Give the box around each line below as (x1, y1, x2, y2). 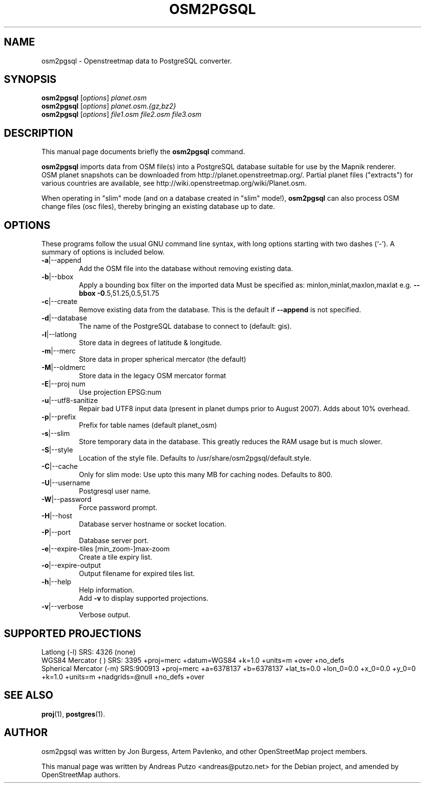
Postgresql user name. (79, 487, 151, 496)
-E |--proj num (41, 380, 86, 388)
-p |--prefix (41, 413, 76, 421)
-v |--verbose (41, 602, 83, 611)
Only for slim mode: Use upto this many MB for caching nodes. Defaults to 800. (79, 470, 333, 479)
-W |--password (41, 495, 92, 504)
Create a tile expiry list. (79, 553, 152, 562)
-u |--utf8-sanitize (41, 396, 98, 405)
